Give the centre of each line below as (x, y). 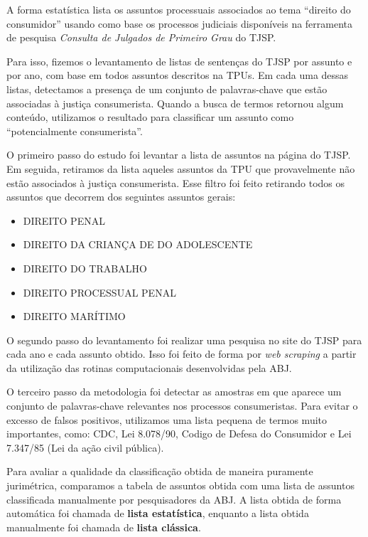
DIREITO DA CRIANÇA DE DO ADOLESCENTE (138, 244)
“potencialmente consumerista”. (75, 131)
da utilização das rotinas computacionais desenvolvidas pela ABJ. (149, 367)
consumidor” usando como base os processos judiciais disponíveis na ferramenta (180, 23)
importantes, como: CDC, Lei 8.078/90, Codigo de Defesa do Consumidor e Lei (179, 434)
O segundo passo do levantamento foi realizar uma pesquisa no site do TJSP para (184, 340)
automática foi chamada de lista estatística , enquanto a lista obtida (158, 513)
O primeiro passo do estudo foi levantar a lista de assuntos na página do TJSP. (179, 155)
